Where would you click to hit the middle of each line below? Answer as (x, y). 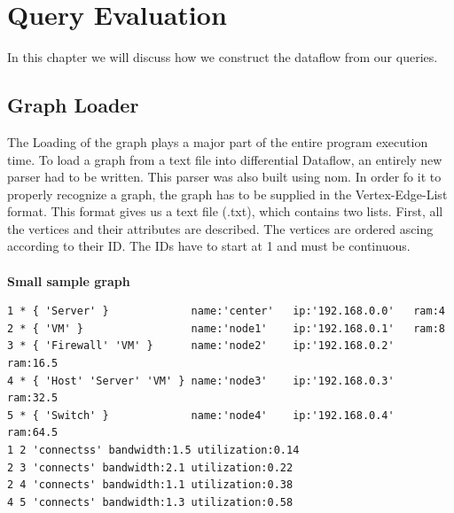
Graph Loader (73, 105)
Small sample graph (69, 280)
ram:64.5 (33, 433)
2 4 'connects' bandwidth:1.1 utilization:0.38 (150, 485)
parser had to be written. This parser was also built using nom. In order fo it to (224, 177)
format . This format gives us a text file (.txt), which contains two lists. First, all (225, 211)
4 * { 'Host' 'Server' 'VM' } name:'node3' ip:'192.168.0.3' (201, 381)
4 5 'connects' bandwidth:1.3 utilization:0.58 (150, 502)
